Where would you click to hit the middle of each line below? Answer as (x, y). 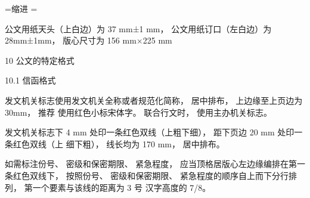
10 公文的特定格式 (40, 60)
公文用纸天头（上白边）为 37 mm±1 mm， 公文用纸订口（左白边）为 (138, 28)
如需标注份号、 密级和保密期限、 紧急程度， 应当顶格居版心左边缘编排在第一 (155, 164)
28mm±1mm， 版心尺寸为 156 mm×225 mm (89, 40)
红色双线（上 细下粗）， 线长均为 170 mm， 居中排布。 (119, 143)
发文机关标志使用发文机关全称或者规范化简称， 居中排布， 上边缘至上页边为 (154, 100)
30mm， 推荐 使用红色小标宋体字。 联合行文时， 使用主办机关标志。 (138, 112)
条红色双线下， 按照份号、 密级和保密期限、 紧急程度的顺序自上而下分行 (147, 175)
